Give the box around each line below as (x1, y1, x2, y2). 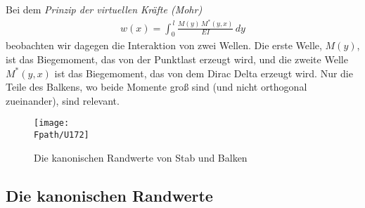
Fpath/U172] (34, 129, 89, 140)
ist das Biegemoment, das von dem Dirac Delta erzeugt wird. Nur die (54, 65, 353, 80)
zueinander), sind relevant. (6, 93, 120, 108)
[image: (34, 118, 70, 129)
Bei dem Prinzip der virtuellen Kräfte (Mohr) (6, 2, 203, 16)
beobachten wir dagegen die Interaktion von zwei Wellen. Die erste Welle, (6, 38, 322, 53)
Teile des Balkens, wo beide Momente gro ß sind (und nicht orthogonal (6, 79, 307, 94)
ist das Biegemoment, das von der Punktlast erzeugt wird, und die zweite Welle (6, 51, 348, 66)
